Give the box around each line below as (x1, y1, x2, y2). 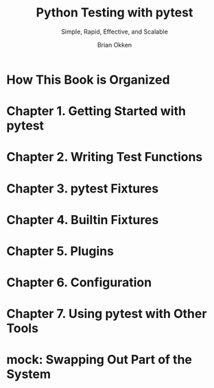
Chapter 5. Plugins (6, 243, 115, 258)
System (6, 367, 51, 382)
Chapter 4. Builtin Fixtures (6, 212, 159, 228)
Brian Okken (97, 40, 132, 49)
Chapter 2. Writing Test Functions (6, 149, 203, 165)
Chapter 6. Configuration (6, 275, 152, 291)
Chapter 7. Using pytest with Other (6, 306, 207, 322)
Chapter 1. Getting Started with (6, 104, 187, 119)
